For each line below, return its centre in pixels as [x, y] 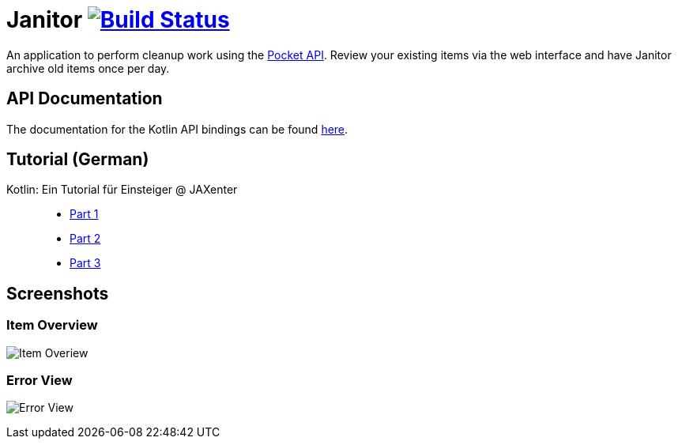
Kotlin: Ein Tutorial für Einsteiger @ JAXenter [122, 190]
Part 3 [85, 263]
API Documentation [85, 99]
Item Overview [52, 325]
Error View [40, 381]
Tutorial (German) [78, 160]
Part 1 [84, 214]
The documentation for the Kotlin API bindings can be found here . [177, 129]
